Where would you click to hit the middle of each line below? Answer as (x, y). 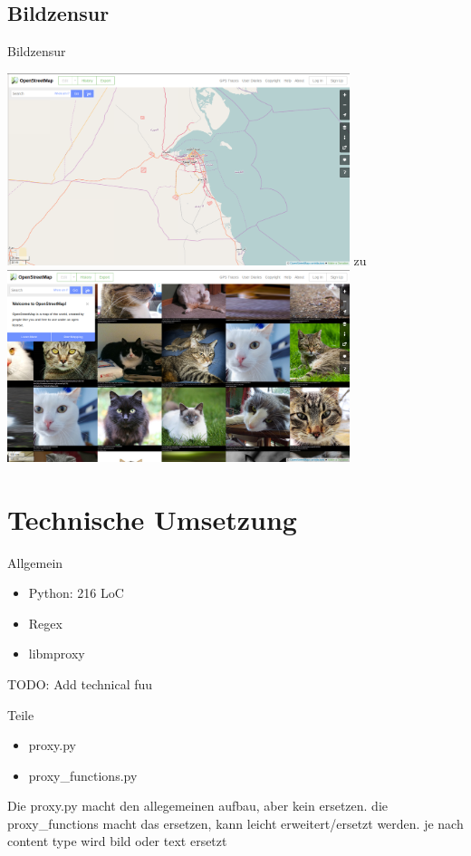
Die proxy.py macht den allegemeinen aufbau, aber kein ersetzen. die (197, 806)
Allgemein (35, 562)
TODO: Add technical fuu (80, 683)
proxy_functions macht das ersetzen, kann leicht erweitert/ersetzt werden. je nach (235, 823)
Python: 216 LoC (76, 593)
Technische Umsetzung (152, 519)
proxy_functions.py (83, 775)
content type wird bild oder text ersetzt (117, 841)
